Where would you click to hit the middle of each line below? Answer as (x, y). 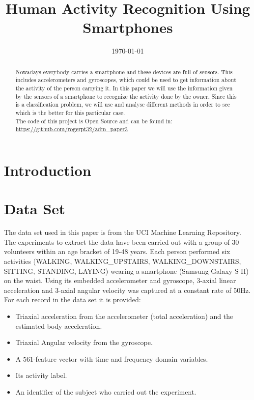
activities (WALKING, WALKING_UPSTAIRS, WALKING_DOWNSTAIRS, (123, 261)
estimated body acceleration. (59, 326)
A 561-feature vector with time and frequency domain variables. (112, 358)
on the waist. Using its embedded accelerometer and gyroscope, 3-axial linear (120, 280)
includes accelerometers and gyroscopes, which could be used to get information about (126, 80)
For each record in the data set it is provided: (72, 300)
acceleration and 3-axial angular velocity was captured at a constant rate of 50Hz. (127, 290)
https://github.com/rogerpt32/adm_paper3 (71, 129)
